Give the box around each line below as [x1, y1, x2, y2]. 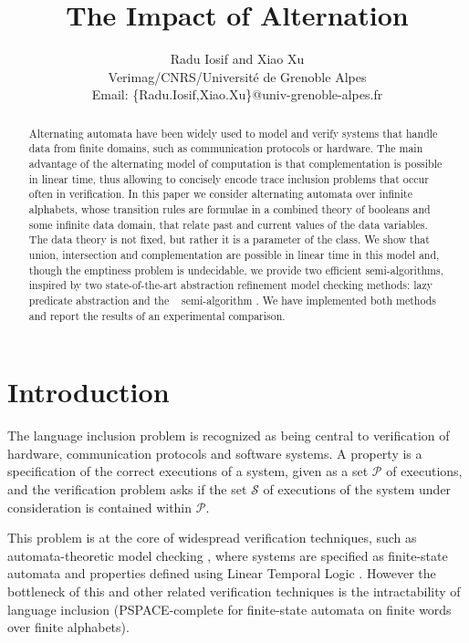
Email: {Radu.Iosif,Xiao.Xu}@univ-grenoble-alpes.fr [91, 85, 383, 104]
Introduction [7, 373, 170, 410]
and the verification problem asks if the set [7, 479, 247, 498]
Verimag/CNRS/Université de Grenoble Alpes [108, 67, 367, 86]
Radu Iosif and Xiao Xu [170, 49, 305, 68]
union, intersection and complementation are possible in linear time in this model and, [28, 246, 440, 262]
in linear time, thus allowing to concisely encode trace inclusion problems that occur [28, 171, 429, 186]
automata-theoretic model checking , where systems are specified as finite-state [7, 545, 448, 565]
